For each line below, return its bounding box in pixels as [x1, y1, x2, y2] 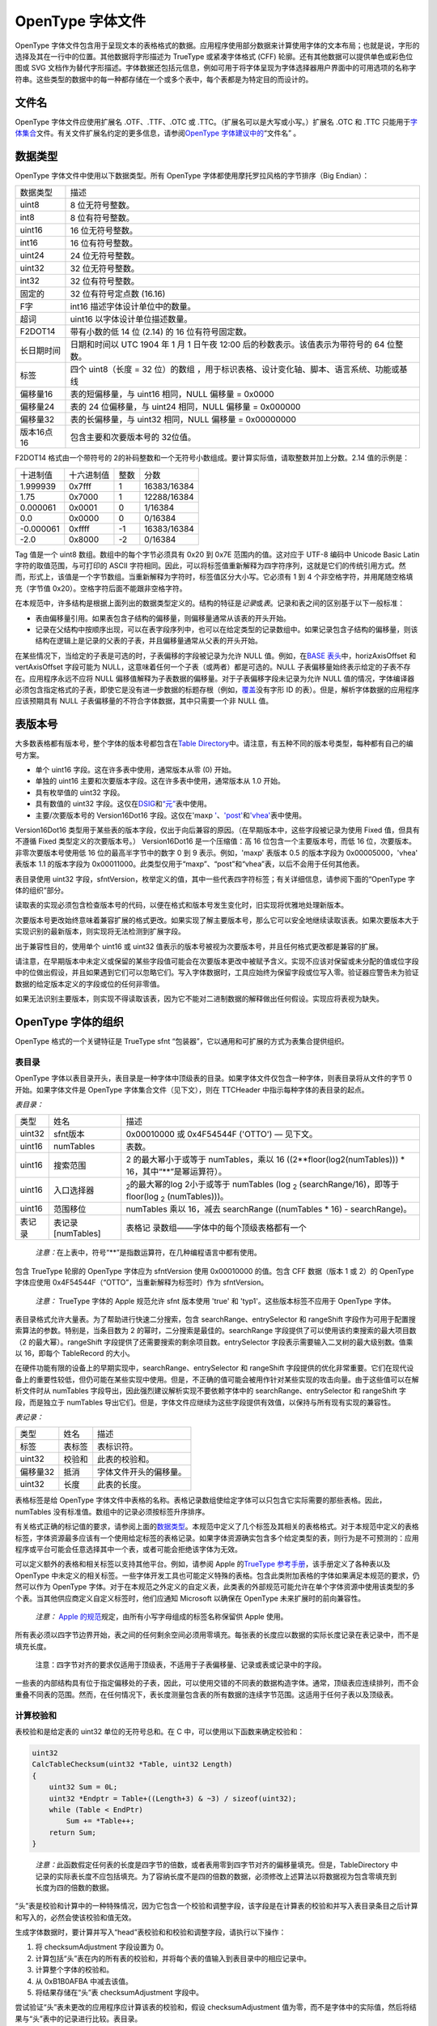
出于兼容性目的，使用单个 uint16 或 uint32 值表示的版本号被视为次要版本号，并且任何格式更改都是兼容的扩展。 [15, 941, 384, 951]
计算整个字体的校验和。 [35, 1965, 113, 1975]
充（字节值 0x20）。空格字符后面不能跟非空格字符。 [15, 583, 187, 593]
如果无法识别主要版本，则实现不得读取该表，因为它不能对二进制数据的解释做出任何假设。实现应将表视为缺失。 [15, 994, 384, 1004]
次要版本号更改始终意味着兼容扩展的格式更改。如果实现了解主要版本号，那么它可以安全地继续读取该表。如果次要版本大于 [15, 915, 419, 925]
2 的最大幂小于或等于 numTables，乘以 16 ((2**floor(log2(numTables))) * [125, 1154, 405, 1165]
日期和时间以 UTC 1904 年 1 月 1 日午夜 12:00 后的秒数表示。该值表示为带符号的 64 [70, 339, 385, 350]
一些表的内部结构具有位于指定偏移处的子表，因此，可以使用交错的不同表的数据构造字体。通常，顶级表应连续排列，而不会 [15, 1678, 419, 1688]
